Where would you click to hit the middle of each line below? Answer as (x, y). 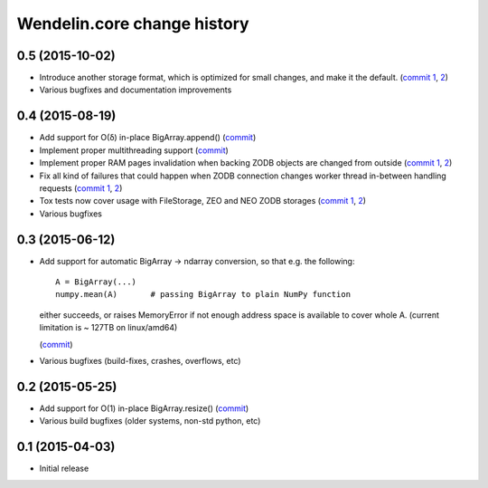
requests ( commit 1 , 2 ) (81, 188)
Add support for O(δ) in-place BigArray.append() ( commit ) (148, 138)
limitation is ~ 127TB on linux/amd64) (108, 328)
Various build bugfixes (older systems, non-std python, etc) (150, 421)
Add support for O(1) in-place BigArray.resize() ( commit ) (144, 408)
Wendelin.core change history (133, 24)
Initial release (64, 469)
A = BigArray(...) (96, 282)
